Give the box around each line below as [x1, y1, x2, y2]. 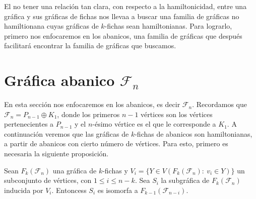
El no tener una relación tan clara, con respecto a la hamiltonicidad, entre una [4, 1, 247, 11]
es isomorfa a [97, 184, 138, 195]
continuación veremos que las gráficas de [4, 128, 129, 139]
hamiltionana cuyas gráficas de [4, 21, 99, 31]
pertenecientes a [4, 119, 54, 129]
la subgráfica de [161, 175, 210, 185]
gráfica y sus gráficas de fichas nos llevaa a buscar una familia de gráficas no [4, 11, 239, 21]
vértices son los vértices [141, 109, 213, 119]
